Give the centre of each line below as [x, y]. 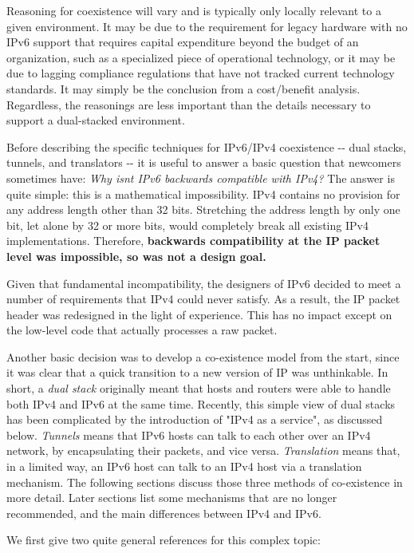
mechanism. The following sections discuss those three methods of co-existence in [205, 482]
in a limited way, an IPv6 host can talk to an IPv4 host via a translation [184, 466]
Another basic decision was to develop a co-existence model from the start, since [203, 356]
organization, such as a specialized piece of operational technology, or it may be [201, 57]
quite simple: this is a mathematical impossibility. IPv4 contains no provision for [203, 194]
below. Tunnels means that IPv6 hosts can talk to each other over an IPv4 [189, 434]
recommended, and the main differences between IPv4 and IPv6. [164, 513]
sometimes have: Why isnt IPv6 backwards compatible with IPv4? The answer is [201, 178]
